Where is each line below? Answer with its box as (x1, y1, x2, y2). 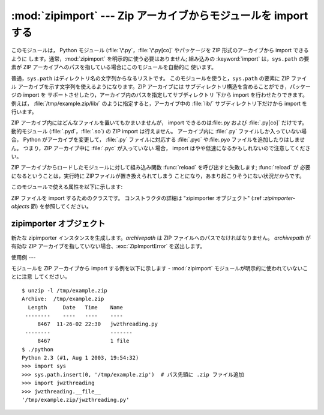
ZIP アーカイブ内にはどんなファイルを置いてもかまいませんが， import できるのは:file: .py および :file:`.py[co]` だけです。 (11, 119, 308, 126)
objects (11, 202, 30, 210)
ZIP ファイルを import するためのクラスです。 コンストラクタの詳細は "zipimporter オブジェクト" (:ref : (11, 194, 265, 201)
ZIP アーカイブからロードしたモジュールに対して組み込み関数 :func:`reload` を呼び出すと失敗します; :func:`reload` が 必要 (11, 164, 311, 171)
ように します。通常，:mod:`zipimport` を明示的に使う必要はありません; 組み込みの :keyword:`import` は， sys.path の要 (11, 55, 310, 62)
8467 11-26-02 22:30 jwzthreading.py (37, 321, 158, 327)
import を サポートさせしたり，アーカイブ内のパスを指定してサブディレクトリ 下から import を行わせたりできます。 (23, 91, 308, 98)
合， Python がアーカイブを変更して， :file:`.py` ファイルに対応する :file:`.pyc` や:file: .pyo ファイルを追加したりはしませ (11, 136, 305, 144)
